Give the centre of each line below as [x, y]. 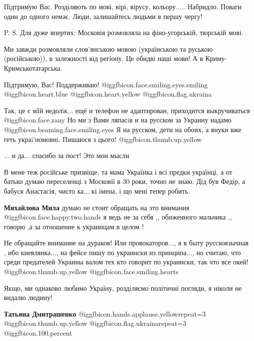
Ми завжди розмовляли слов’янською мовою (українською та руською [108, 49]
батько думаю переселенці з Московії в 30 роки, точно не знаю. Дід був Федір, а [125, 181]
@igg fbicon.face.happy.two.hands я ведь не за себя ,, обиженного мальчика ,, [118, 217]
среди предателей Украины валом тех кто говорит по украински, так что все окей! [126, 262]
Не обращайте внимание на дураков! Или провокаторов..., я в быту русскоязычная [126, 243]
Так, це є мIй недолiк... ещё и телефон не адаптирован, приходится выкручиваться [127, 110]
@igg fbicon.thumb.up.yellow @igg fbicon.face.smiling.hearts [91, 271]
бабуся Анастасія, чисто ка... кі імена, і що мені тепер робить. [97, 191]
